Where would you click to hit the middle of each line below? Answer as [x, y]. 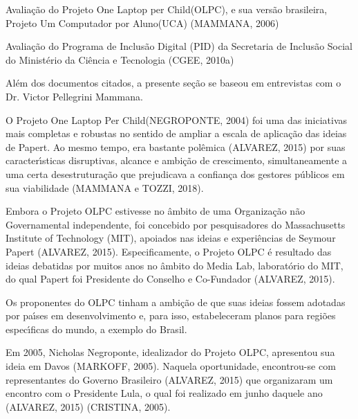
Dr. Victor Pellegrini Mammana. [74, 96]
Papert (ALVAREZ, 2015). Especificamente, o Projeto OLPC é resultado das [169, 251]
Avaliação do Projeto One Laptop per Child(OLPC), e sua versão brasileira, [167, 9]
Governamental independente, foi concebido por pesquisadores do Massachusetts [176, 224]
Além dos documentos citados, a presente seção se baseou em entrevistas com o [173, 83]
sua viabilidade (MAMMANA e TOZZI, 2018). [105, 187]
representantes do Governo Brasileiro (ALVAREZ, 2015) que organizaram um [169, 379]
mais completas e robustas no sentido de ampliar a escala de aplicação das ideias [176, 133]
